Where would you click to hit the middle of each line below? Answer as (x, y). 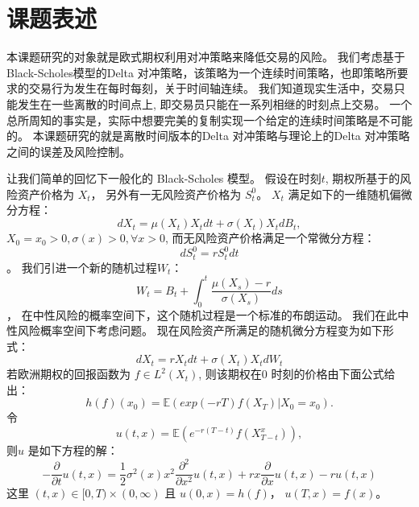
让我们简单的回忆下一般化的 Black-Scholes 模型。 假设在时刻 (164, 178)
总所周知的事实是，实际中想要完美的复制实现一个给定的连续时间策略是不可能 (209, 120)
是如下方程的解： (73, 450)
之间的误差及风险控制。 (68, 151)
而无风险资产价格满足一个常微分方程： (274, 238)
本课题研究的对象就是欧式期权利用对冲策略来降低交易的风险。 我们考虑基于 (206, 57)
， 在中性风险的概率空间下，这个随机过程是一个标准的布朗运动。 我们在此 (202, 314)
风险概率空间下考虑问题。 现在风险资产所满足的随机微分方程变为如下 (200, 330)
